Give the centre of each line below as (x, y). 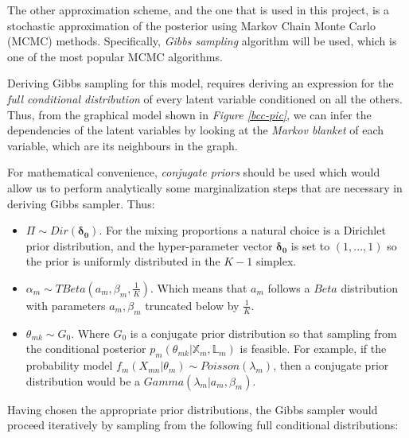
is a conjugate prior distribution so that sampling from (263, 333)
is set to (310, 245)
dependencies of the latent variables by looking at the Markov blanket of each (195, 130)
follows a (289, 287)
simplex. (276, 261)
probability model (69, 365)
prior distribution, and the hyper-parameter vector (149, 245)
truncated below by (192, 305)
